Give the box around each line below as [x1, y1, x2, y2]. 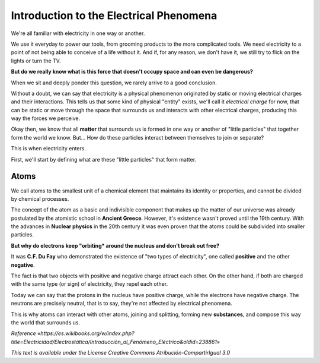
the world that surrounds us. [11, 319, 80, 326]
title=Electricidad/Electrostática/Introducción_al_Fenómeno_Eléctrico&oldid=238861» [11, 338, 220, 345]
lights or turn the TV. [11, 57, 61, 64]
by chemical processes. [11, 195, 69, 202]
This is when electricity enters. [11, 145, 86, 152]
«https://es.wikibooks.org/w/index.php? [37, 330, 135, 337]
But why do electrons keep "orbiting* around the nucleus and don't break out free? [11, 242, 220, 249]
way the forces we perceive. [11, 115, 80, 122]
